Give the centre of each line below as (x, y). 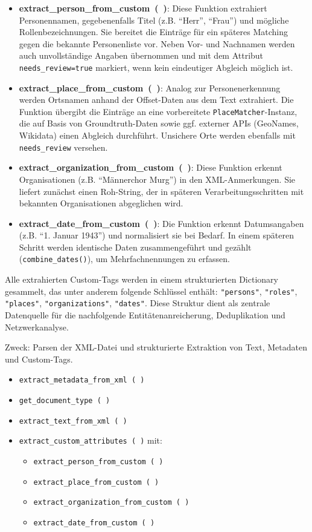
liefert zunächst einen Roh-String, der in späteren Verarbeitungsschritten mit (161, 191)
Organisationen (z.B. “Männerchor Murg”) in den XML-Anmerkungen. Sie (157, 179)
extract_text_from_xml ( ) (73, 421)
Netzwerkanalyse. (37, 327)
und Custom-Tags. (39, 359)
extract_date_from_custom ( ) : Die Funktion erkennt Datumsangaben (161, 223)
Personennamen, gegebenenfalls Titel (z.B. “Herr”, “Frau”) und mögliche (154, 20)
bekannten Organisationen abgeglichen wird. (101, 203)
